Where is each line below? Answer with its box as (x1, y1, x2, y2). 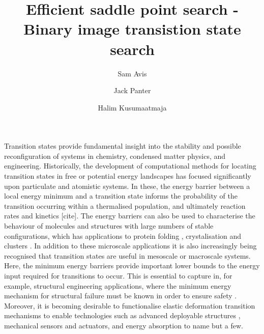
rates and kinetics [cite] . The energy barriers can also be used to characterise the (4, 210, 255, 221)
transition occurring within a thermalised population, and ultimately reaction (4, 200, 246, 211)
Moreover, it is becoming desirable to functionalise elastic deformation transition (4, 300, 255, 311)
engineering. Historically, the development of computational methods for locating (4, 160, 256, 171)
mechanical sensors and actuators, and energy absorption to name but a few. (4, 320, 243, 330)
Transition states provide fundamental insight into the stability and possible (4, 141, 241, 151)
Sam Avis (118, 68, 147, 78)
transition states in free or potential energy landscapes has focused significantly (4, 171, 251, 181)
